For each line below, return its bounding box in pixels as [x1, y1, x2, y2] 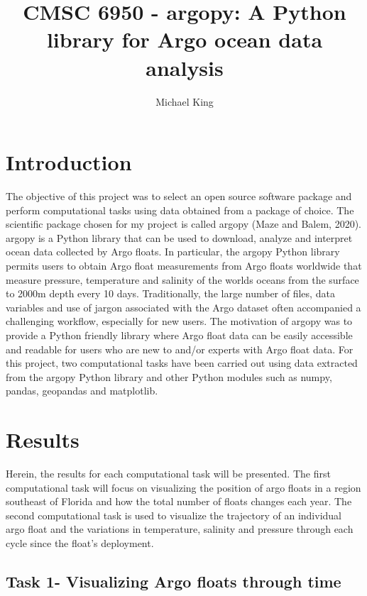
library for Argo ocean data [46, 25, 323, 54]
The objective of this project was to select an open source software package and [6, 189, 352, 204]
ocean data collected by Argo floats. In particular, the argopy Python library [6, 244, 340, 259]
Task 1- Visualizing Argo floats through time [6, 570, 341, 592]
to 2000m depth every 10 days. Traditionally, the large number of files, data [6, 286, 335, 301]
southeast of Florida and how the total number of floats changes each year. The [6, 494, 352, 509]
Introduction [6, 148, 132, 177]
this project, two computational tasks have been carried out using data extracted [6, 355, 358, 370]
